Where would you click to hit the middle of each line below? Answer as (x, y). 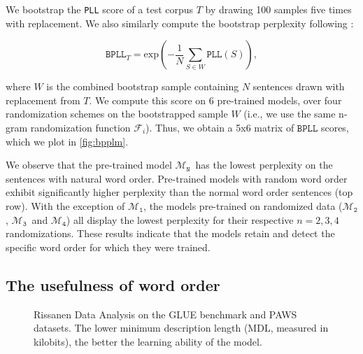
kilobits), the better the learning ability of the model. (148, 341)
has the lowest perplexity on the (264, 165)
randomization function (80, 128)
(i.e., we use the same (290, 114)
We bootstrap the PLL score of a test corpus (100, 9)
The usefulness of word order (113, 284)
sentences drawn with (299, 86)
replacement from (43, 100)
